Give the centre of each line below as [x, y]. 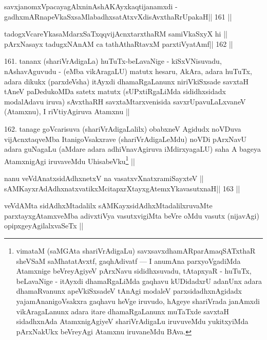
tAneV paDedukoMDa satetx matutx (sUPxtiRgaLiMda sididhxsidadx [115, 91]
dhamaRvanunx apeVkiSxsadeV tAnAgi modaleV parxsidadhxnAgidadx [129, 291]
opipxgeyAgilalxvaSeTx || [44, 226]
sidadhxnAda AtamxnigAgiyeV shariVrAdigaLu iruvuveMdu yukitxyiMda [132, 321]
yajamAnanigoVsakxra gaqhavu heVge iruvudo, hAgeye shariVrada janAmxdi [138, 301]
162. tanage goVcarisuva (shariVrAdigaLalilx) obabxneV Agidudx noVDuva [123, 128]
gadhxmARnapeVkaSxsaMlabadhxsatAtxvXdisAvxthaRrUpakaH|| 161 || [118, 16]
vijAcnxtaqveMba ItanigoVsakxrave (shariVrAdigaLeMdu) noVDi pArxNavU [126, 139]
